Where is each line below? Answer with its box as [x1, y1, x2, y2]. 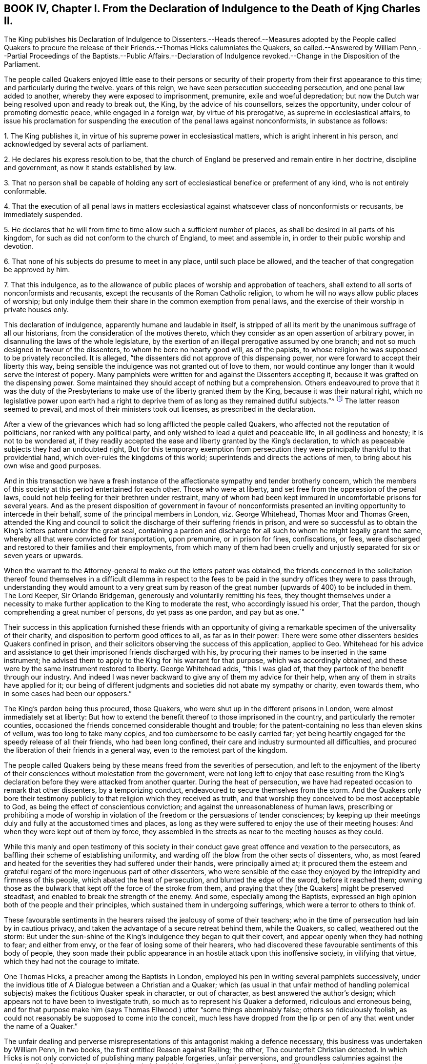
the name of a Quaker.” [4, 1022, 78, 1031]
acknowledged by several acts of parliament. [4, 140, 148, 149]
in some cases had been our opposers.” [4, 689, 132, 698]
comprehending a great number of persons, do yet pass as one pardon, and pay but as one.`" [4, 608, 305, 617]
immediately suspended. [4, 210, 83, 219]
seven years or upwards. [4, 551, 83, 560]
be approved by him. [4, 265, 70, 274]
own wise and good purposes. [4, 462, 101, 470]
